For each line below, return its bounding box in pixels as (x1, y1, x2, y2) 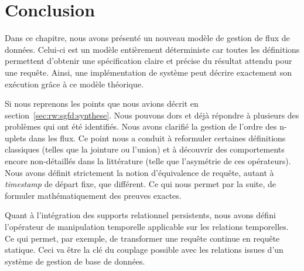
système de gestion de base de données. (5, 255, 145, 267)
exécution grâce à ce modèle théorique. (5, 77, 144, 90)
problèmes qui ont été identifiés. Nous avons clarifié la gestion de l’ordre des (5, 120, 277, 133)
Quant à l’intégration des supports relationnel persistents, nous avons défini (5, 209, 276, 221)
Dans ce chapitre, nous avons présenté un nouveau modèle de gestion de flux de (5, 32, 290, 44)
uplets (5, 131, 26, 144)
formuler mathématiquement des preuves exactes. (5, 189, 182, 201)
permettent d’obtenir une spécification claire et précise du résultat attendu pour (5, 55, 292, 67)
